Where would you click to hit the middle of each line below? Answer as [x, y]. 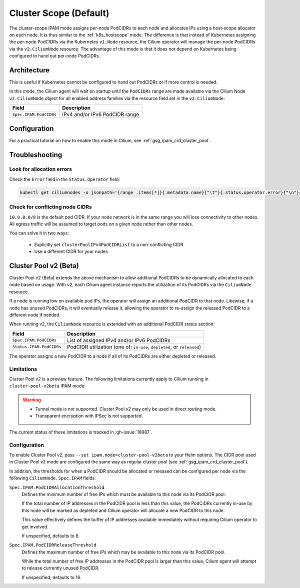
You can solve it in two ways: [39, 233]
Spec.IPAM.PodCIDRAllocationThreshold [57, 487]
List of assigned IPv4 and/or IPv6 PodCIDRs [118, 340]
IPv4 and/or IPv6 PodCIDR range [101, 114]
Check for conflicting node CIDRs [50, 207]
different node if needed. [35, 315]
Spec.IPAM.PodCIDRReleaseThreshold [53, 545]
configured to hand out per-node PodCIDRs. [55, 56]
